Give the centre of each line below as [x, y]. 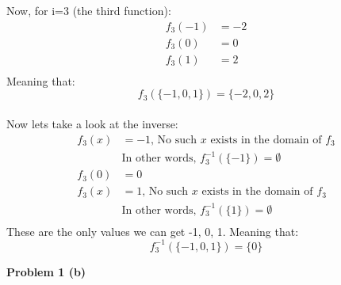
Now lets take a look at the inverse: [92, 123]
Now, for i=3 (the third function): [89, 10]
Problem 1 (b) [46, 271]
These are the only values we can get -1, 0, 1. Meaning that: [153, 231]
